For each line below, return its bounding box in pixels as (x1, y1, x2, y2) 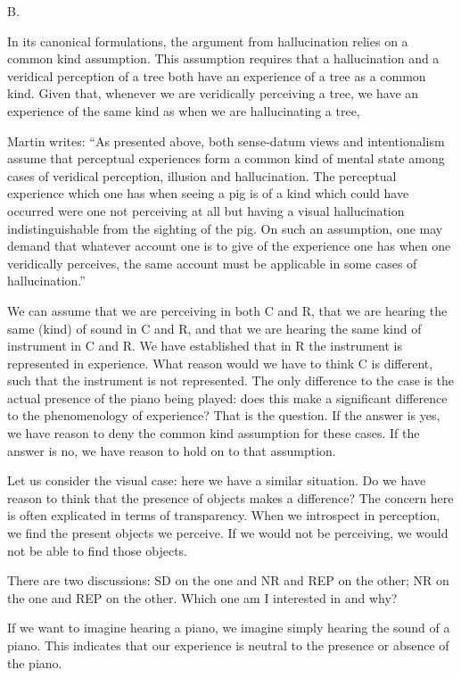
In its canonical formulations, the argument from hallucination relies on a (7, 31, 408, 50)
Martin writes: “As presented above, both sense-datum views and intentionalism (7, 131, 445, 150)
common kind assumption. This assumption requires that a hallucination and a (7, 49, 440, 68)
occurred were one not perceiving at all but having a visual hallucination (7, 201, 405, 219)
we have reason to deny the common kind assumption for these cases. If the (7, 424, 420, 442)
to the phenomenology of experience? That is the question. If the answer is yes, (7, 406, 440, 425)
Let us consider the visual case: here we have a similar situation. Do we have (7, 471, 426, 490)
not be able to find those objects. (7, 541, 187, 559)
